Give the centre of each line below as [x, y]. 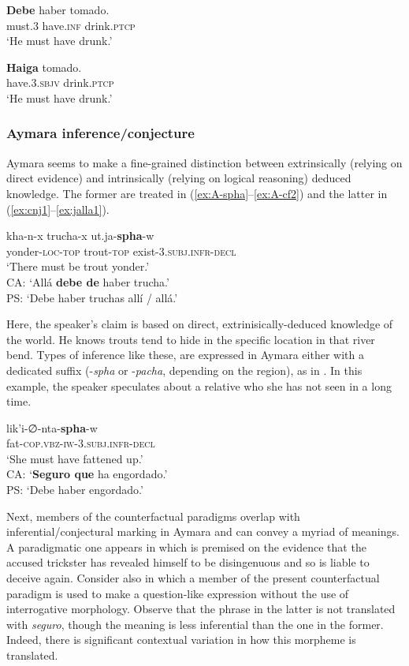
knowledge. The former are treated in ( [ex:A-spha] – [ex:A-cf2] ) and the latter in [197, 193]
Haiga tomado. [44, 67]
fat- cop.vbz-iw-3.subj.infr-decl [81, 443]
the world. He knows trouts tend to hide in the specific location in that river [191, 339]
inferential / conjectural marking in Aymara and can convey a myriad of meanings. [203, 531]
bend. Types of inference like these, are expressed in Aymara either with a [185, 355]
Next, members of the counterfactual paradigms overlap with [153, 516]
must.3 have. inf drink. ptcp [71, 25]
